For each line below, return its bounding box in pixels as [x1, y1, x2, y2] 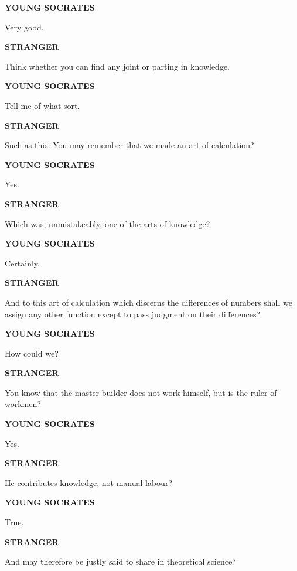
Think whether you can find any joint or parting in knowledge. [5, 60, 230, 72]
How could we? [5, 347, 59, 359]
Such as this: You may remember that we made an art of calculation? [5, 139, 254, 151]
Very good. [5, 20, 44, 33]
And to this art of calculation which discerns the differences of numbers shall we [5, 296, 292, 308]
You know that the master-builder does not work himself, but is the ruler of [5, 386, 277, 398]
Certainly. [5, 257, 40, 269]
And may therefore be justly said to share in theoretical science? [5, 555, 236, 567]
